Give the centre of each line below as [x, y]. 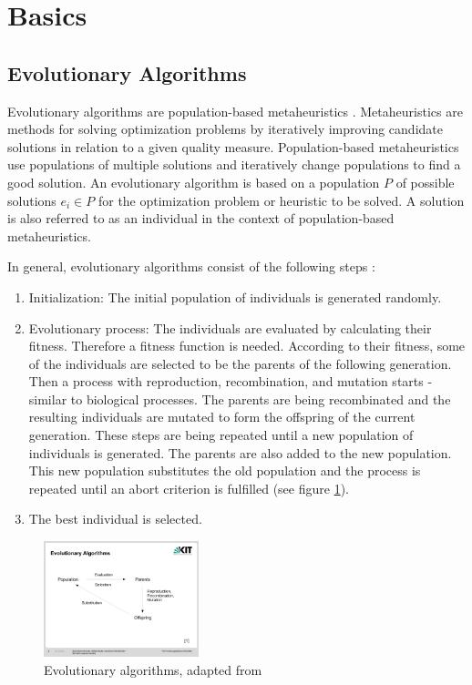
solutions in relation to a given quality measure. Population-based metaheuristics [233, 146]
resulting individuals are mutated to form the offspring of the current [222, 417]
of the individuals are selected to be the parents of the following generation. [240, 363]
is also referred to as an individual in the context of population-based [201, 218]
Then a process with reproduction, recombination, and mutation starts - [231, 381]
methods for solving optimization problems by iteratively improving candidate [225, 129]
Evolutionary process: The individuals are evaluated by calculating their [230, 327]
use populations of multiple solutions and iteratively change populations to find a [234, 164]
